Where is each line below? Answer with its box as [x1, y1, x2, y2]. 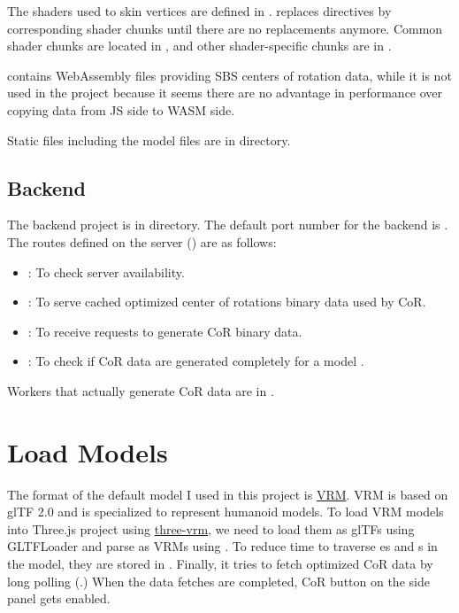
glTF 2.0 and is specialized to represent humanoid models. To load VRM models [7, 502, 444, 521]
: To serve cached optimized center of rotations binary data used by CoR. [27, 292, 426, 311]
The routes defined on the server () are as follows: [7, 232, 277, 251]
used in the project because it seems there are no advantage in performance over [7, 83, 443, 102]
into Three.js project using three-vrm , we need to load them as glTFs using [7, 519, 415, 538]
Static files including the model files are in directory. [7, 130, 291, 149]
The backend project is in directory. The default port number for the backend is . [7, 215, 448, 234]
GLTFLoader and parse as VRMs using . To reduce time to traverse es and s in [7, 537, 438, 555]
